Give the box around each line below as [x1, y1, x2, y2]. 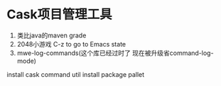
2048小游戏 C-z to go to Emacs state [16, 39, 126, 48]
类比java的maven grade [16, 31, 87, 39]
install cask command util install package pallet [6, 70, 145, 78]
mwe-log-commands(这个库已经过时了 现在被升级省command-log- [16, 49, 214, 57]
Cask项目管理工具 [6, 6, 112, 23]
